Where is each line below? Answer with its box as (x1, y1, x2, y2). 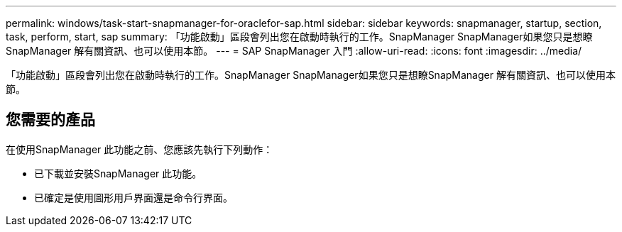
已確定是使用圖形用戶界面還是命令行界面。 (34, 191, 233, 204)
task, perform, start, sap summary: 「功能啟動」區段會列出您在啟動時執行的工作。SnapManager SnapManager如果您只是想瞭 (6, 31, 593, 43)
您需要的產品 (6, 111, 95, 129)
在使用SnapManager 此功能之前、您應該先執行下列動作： (6, 143, 273, 155)
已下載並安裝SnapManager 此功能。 (34, 167, 202, 179)
